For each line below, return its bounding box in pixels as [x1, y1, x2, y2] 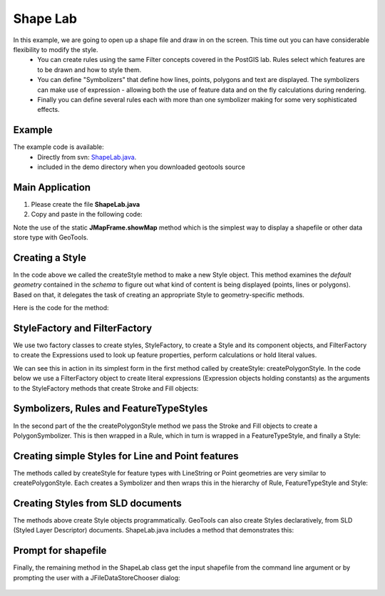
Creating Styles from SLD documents [13, 498, 182, 509]
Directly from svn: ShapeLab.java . [37, 153, 137, 161]
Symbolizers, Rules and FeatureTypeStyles [13, 403, 208, 415]
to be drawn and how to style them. [37, 65, 142, 74]
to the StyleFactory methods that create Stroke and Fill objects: [13, 384, 199, 392]
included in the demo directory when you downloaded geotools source [37, 163, 245, 171]
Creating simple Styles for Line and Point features [13, 450, 239, 462]
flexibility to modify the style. [13, 45, 98, 53]
